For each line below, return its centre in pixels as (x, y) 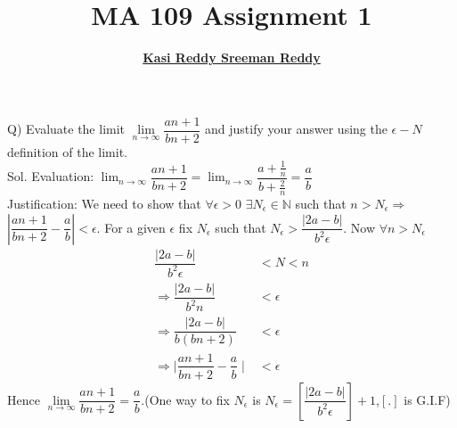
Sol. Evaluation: (51, 176)
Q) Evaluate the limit (66, 129)
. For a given (131, 227)
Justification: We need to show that (104, 203)
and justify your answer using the (296, 129)
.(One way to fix (185, 399)
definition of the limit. (67, 151)
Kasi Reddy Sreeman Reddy (232, 58)
